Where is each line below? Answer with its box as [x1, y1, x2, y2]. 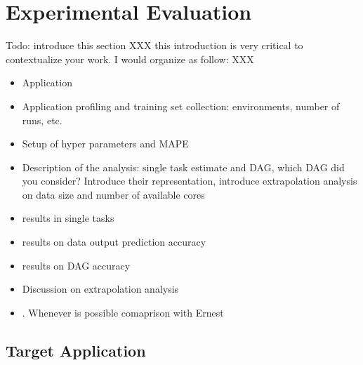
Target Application [6, 339, 146, 361]
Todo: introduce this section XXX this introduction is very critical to [6, 38, 303, 53]
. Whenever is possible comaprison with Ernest [22, 305, 224, 319]
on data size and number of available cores [22, 187, 205, 201]
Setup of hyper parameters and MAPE [22, 136, 189, 151]
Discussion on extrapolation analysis [22, 281, 179, 296]
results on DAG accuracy [22, 258, 131, 272]
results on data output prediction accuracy [22, 234, 206, 249]
